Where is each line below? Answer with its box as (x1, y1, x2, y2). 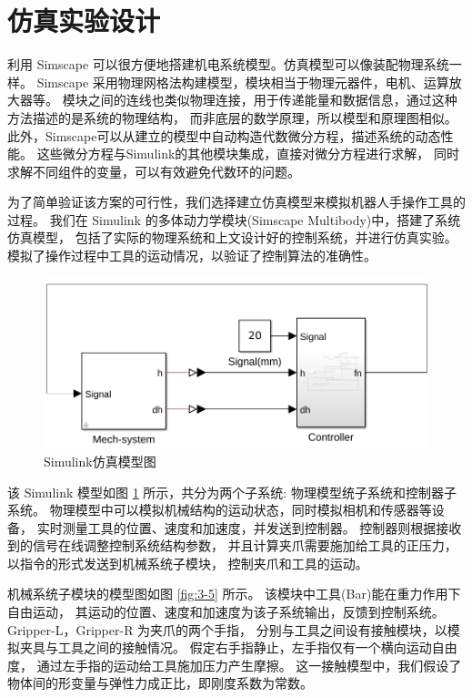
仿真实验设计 (7, 2, 161, 39)
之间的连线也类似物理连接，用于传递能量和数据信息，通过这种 (87, 90, 457, 109)
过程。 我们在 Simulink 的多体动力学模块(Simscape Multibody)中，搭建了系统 (7, 210, 461, 229)
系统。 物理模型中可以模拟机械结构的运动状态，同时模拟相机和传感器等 (7, 500, 432, 519)
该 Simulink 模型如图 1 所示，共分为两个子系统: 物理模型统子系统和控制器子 (7, 482, 457, 501)
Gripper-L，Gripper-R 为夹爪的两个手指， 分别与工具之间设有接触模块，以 (7, 620, 447, 639)
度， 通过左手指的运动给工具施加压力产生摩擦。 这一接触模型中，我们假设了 (7, 655, 462, 674)
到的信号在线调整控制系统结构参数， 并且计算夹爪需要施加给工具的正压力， (7, 536, 457, 555)
